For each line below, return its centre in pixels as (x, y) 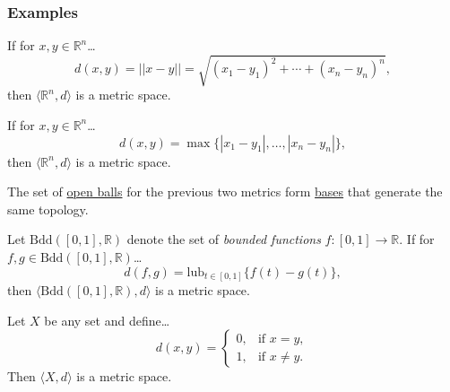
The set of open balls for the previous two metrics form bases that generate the (225, 192)
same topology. (48, 209)
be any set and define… (107, 320)
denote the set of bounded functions (224, 239)
